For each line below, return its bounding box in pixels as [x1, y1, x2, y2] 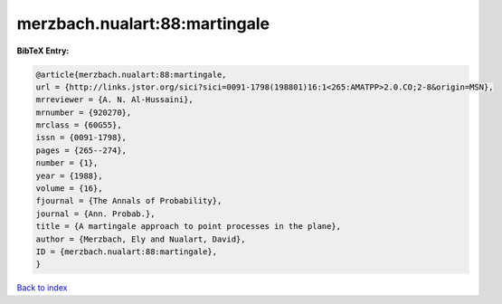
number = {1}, [35, 158, 99, 168]
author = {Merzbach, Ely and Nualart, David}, [35, 233, 246, 244]
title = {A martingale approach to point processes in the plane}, [35, 222, 342, 232]
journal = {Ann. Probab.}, [35, 208, 156, 219]
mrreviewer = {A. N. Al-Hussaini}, [35, 95, 194, 105]
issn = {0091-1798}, [35, 132, 127, 143]
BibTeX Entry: [16, 45, 70, 56]
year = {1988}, [35, 170, 103, 181]
